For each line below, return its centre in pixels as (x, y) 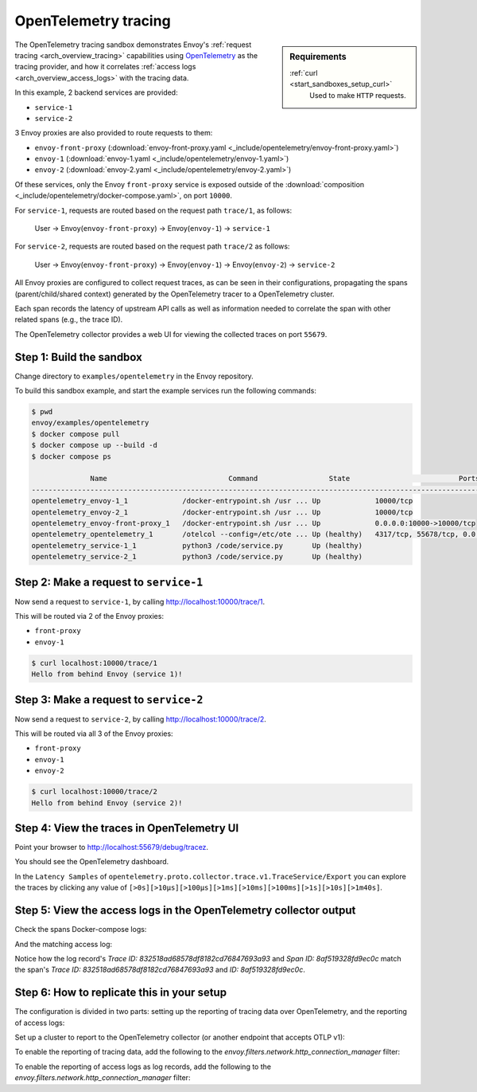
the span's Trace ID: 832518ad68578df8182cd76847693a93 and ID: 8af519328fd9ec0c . (160, 970)
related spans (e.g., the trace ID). (69, 319)
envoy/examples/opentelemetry (90, 423)
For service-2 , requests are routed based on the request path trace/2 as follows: (152, 246)
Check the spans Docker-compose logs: (81, 930)
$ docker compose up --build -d (95, 445)
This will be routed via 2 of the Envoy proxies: (89, 616)
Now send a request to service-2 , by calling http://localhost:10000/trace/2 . (140, 719)
